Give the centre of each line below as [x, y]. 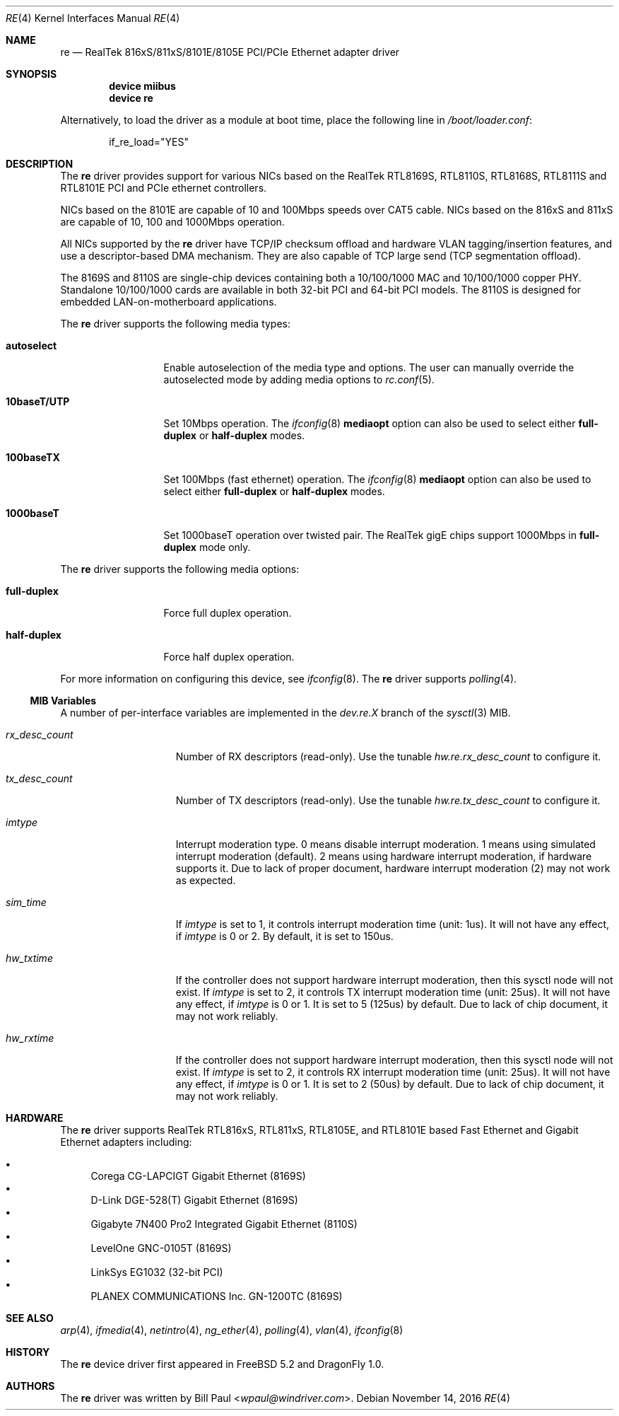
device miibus [142, 86]
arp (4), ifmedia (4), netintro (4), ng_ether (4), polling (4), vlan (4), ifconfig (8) [232, 1330]
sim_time [26, 902]
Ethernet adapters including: [126, 1142]
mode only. [225, 547]
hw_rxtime [30, 1038]
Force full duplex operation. [228, 613]
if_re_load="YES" [149, 142]
